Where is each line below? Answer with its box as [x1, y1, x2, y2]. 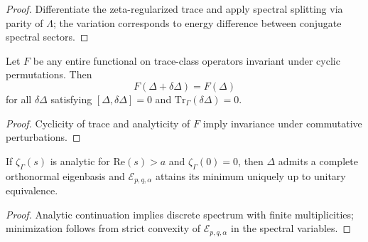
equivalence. [6, 183, 58, 197]
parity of [6, 15, 43, 30]
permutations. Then [6, 67, 92, 82]
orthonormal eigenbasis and [6, 168, 125, 183]
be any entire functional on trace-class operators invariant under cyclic [33, 53, 340, 68]
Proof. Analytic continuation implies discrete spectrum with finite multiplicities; [6, 206, 354, 221]
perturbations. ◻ [6, 130, 81, 144]
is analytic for [50, 153, 110, 168]
